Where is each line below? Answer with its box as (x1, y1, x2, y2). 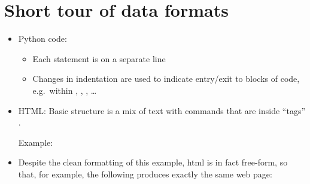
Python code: (18, 32, 67, 45)
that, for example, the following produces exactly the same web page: (18, 167, 272, 180)
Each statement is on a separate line (32, 52, 166, 65)
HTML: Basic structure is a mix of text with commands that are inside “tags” (18, 104, 306, 116)
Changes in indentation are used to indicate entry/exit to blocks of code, (32, 72, 300, 85)
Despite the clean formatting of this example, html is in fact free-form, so (18, 156, 288, 168)
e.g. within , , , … (32, 84, 97, 96)
